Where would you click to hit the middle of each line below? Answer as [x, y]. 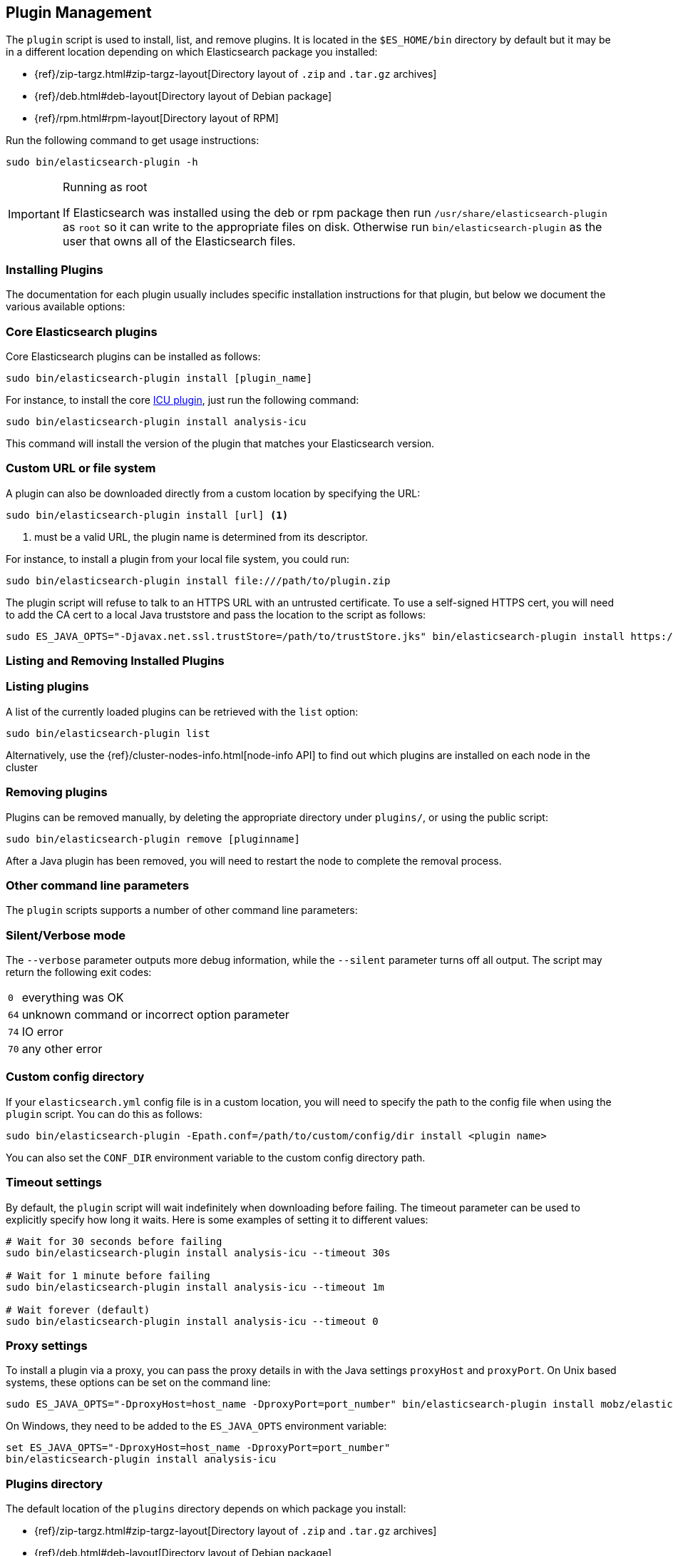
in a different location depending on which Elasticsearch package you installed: [192, 52]
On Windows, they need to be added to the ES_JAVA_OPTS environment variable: [196, 1426]
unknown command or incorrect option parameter [155, 1015]
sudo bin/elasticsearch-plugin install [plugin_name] [159, 378]
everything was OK [73, 998]
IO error [42, 1032]
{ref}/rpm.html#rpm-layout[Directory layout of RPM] [156, 118]
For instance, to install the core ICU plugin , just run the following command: [183, 400]
